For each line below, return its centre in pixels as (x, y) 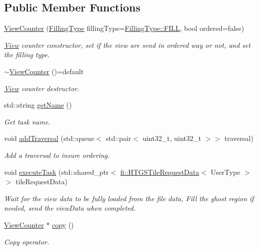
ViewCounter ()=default (46, 71)
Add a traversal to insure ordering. (57, 155)
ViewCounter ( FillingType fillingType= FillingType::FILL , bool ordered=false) (124, 28)
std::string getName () (38, 105)
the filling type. (27, 55)
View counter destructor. (42, 88)
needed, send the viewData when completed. (70, 208)
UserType (226, 172)
